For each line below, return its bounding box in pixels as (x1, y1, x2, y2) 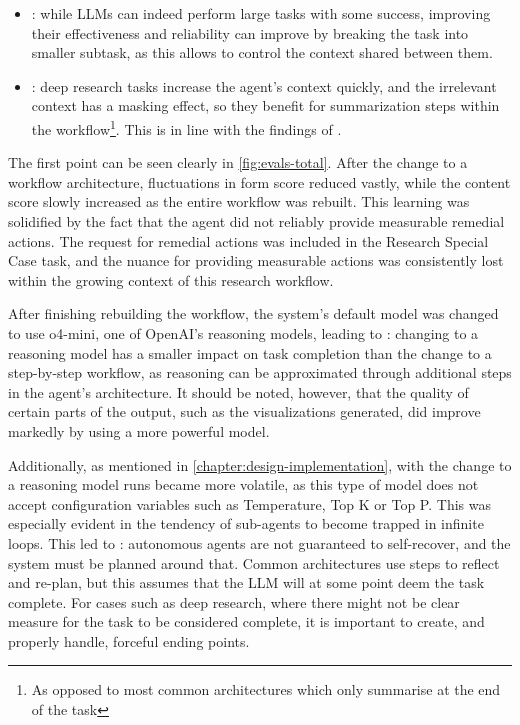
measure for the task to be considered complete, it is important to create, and (8, 611, 485, 632)
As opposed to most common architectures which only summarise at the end (31, 679, 501, 700)
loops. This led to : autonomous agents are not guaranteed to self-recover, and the (8, 532, 511, 553)
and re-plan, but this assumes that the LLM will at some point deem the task (8, 572, 485, 593)
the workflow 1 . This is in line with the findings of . (31, 115, 342, 139)
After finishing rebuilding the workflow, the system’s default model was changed (8, 303, 499, 324)
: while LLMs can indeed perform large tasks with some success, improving (31, 3, 491, 23)
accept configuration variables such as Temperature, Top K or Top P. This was (8, 493, 491, 514)
